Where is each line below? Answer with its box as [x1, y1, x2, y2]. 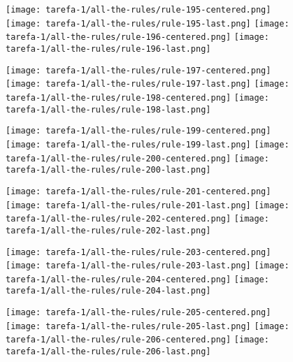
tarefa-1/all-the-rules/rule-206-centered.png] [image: [6, 335, 269, 345]
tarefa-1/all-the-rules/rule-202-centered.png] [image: [6, 214, 269, 224]
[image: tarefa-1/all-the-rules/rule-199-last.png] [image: [6, 139, 290, 150]
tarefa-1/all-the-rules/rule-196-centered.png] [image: [6, 32, 269, 43]
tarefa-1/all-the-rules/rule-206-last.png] [6, 347, 211, 357]
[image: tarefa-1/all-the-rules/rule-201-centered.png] [6, 186, 271, 196]
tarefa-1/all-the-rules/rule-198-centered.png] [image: [6, 92, 269, 103]
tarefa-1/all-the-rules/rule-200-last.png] [6, 165, 211, 175]
